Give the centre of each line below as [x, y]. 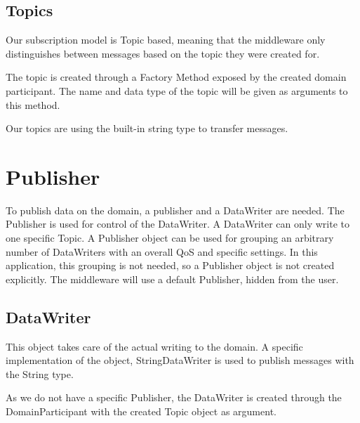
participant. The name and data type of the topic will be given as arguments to [177, 90]
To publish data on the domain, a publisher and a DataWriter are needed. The [175, 210]
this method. [33, 104]
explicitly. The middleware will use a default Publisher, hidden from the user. [172, 279]
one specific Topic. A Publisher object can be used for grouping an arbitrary [170, 238]
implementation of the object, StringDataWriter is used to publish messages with [180, 360]
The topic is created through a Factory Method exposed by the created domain [176, 77]
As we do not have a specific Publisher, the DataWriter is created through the [174, 397]
